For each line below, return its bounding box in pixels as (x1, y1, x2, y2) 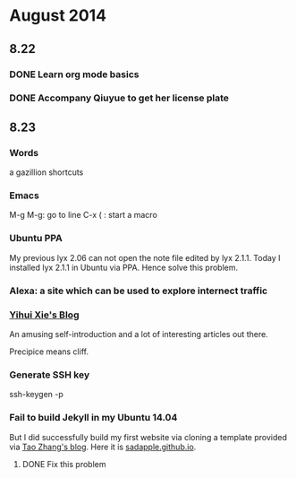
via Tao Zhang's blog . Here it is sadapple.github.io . (9, 441, 197, 452)
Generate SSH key (9, 369, 90, 381)
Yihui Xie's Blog (9, 309, 80, 321)
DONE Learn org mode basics (9, 68, 140, 81)
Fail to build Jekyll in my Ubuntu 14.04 (9, 412, 178, 424)
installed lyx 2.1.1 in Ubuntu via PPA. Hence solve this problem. (9, 262, 239, 273)
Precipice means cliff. (9, 346, 89, 357)
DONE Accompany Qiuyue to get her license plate (9, 91, 230, 104)
